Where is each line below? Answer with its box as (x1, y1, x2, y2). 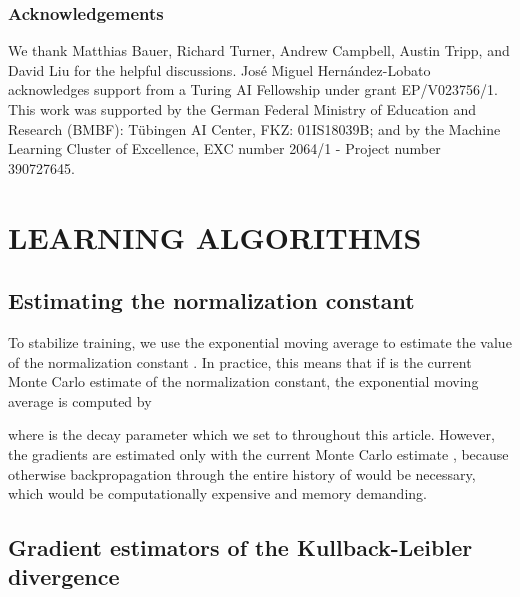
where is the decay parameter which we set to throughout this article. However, (8, 424, 495, 445)
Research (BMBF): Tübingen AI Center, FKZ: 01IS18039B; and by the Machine (8, 118, 501, 139)
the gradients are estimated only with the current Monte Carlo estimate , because (8, 443, 509, 464)
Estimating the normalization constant (8, 285, 415, 316)
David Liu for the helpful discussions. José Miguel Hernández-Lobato (8, 59, 431, 80)
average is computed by (8, 390, 152, 411)
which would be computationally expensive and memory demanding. (8, 483, 427, 504)
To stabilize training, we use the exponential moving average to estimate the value (8, 331, 512, 352)
